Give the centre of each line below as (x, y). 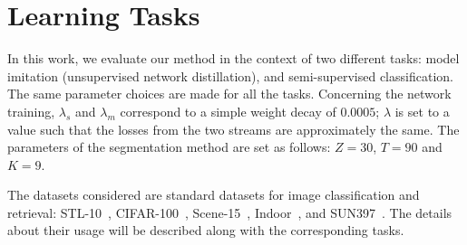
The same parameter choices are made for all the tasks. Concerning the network (229, 94)
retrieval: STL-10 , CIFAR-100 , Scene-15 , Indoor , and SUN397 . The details (230, 212)
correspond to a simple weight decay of (228, 111)
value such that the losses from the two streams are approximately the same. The (233, 129)
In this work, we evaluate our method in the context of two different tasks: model (233, 58)
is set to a (422, 111)
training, (31, 111)
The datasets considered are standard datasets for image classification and (214, 195)
